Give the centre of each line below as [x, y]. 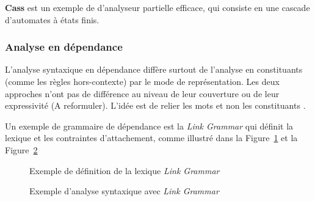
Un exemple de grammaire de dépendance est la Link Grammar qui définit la [149, 126]
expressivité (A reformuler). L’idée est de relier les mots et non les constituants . [155, 105]
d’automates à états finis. [52, 19]
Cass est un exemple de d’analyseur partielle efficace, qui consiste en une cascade [157, 7]
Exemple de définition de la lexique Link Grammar [125, 170]
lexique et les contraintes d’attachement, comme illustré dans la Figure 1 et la [151, 138]
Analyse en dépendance [64, 47]
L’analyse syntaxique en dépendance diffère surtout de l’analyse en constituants [154, 69]
